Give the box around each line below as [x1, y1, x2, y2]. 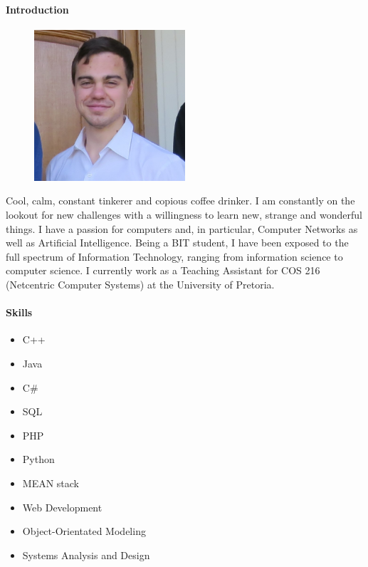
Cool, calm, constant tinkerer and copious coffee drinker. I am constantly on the [6, 193, 355, 208]
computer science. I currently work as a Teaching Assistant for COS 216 [6, 263, 320, 278]
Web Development [22, 499, 102, 514]
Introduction [6, 1, 69, 16]
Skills [6, 305, 33, 320]
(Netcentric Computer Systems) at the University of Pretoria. [6, 276, 275, 291]
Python [22, 452, 55, 467]
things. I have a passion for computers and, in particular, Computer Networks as [6, 221, 358, 236]
